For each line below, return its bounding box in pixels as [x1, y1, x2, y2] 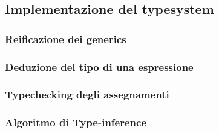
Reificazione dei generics [5, 31, 126, 46]
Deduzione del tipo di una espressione [5, 59, 194, 74]
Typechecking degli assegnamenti [5, 87, 169, 102]
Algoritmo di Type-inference [5, 115, 147, 130]
